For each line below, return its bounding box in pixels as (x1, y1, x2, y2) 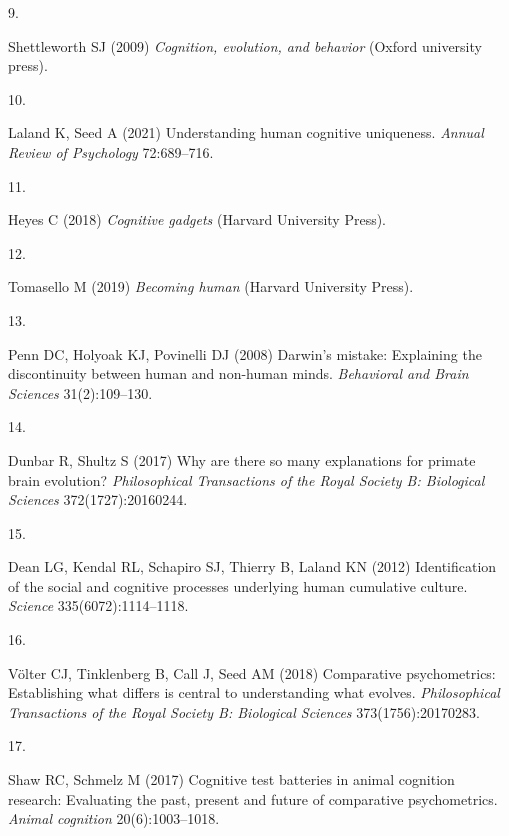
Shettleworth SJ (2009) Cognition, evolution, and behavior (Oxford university (8, 35, 482, 56)
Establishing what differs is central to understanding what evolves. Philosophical (8, 682, 500, 703)
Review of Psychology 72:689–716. (8, 141, 214, 162)
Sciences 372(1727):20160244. (8, 489, 188, 510)
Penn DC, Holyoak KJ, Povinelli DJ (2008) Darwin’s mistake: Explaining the (8, 343, 482, 364)
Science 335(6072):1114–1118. (8, 595, 189, 616)
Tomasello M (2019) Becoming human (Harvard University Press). (8, 276, 414, 297)
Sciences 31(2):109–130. (8, 382, 153, 403)
